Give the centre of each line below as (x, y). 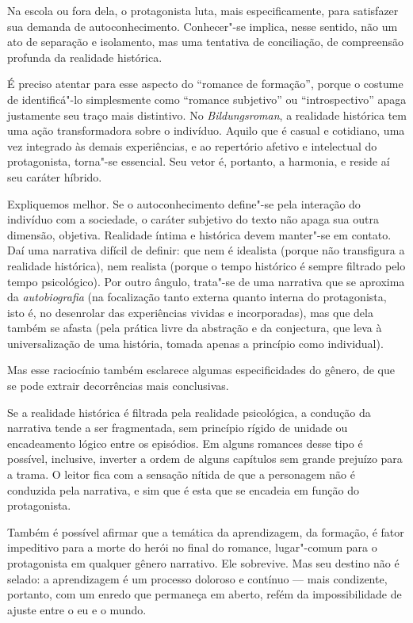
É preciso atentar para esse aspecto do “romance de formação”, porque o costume (205, 84)
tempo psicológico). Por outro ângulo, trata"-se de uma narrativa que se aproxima (206, 281)
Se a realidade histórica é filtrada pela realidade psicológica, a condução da (189, 412)
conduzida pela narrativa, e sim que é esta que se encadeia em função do (183, 489)
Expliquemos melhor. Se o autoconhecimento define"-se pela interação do (184, 203)
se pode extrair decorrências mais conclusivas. (118, 386)
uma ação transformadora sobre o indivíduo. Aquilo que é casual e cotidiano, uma (206, 130)
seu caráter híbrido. (55, 176)
